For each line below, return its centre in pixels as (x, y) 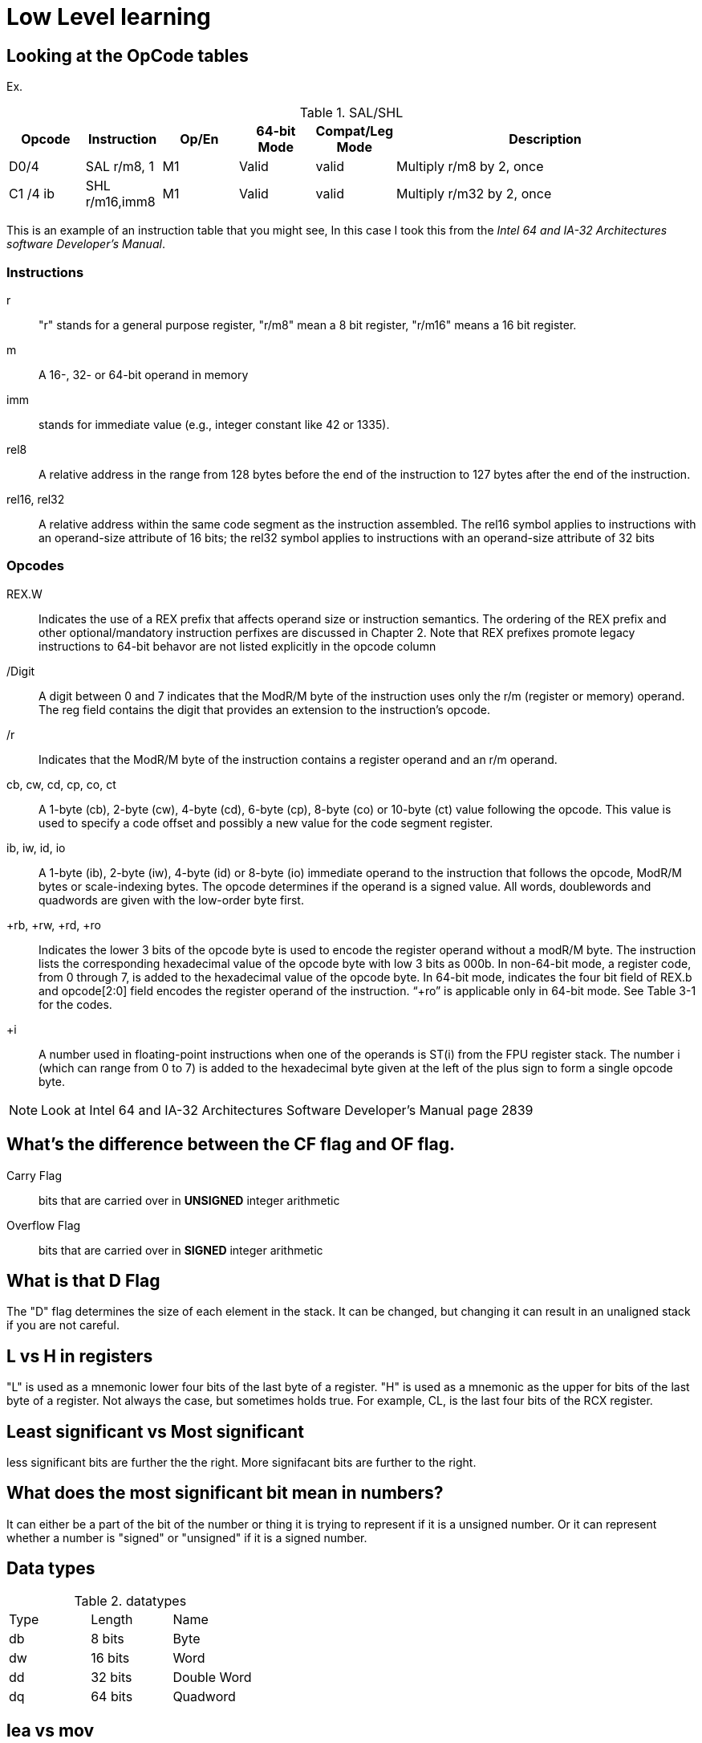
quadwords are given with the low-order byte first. (171, 900)
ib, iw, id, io (36, 847)
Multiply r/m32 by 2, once (474, 194)
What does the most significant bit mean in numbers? (225, 1493)
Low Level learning (109, 17)
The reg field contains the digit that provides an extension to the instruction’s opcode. (265, 709)
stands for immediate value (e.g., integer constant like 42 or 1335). (214, 424)
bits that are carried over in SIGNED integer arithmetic (181, 1250)
